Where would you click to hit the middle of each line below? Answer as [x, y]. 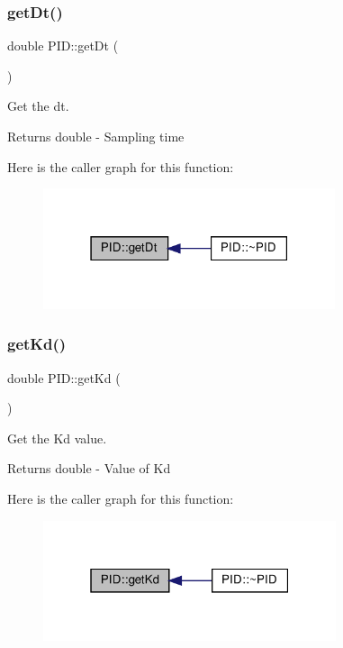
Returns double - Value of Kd [89, 468]
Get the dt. [38, 106]
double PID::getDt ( [63, 46]
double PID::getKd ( [64, 377]
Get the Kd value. [57, 438]
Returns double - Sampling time [96, 136]
